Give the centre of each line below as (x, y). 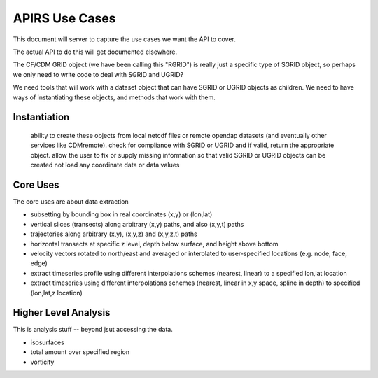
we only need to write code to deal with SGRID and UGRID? (98, 74)
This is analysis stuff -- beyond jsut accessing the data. (93, 330)
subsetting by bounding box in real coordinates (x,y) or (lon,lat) (121, 214)
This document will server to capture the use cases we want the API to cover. (124, 39)
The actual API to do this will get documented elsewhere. (95, 52)
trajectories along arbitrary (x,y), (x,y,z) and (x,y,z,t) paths (114, 234)
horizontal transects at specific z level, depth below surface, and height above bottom (154, 244)
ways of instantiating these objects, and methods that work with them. (114, 97)
